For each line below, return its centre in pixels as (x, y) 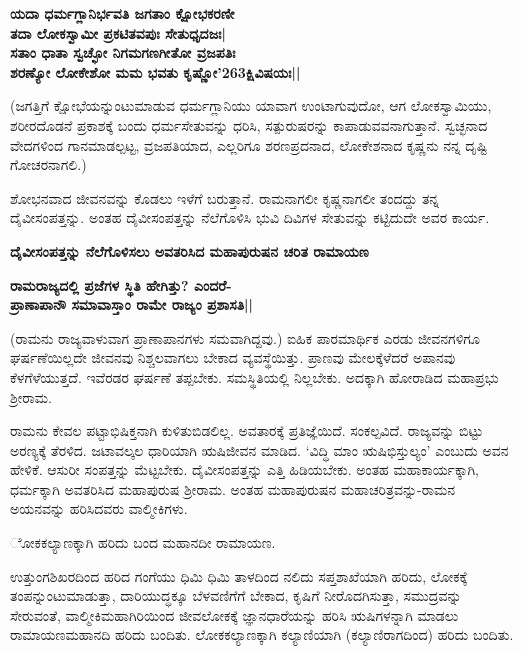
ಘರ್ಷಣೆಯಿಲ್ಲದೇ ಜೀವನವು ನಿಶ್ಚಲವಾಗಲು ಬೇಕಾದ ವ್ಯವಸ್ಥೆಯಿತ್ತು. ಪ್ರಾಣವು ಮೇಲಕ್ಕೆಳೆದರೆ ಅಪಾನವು (233, 357)
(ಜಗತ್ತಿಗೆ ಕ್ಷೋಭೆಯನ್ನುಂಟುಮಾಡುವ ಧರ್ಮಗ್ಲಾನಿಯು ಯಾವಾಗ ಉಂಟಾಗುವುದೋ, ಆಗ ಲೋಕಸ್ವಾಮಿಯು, (251, 105)
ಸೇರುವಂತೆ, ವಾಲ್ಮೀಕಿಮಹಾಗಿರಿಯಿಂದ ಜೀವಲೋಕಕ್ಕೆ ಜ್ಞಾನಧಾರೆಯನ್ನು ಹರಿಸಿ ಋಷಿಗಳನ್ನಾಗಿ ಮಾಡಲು (234, 614)
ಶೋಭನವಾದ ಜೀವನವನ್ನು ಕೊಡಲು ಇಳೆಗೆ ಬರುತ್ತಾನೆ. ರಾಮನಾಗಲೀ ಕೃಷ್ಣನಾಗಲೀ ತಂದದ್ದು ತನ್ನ (225, 197)
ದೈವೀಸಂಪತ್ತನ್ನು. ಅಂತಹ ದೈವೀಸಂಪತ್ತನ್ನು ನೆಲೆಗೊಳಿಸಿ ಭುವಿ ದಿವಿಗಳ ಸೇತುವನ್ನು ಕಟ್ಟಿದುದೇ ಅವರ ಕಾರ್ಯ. (250, 217)
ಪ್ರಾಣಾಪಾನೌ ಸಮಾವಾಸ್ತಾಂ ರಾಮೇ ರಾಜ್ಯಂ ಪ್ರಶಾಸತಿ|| (131, 304)
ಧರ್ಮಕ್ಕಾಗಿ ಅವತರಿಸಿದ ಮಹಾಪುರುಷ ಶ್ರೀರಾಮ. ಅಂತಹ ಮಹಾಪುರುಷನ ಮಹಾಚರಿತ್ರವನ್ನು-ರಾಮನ (233, 488)
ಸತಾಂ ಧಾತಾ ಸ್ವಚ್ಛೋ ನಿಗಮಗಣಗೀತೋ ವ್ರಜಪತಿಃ (123, 52)
